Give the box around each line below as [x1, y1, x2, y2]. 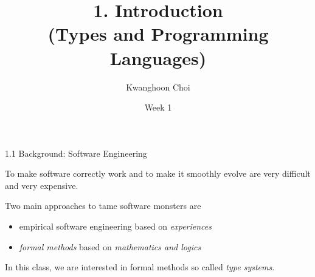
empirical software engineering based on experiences [19, 220, 212, 233]
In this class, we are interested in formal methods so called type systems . [5, 261, 275, 273]
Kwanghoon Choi [126, 80, 190, 93]
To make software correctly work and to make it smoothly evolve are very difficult [5, 167, 311, 180]
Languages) [109, 45, 207, 70]
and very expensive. [5, 179, 78, 191]
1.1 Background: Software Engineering [5, 146, 147, 159]
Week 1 [144, 101, 172, 114]
